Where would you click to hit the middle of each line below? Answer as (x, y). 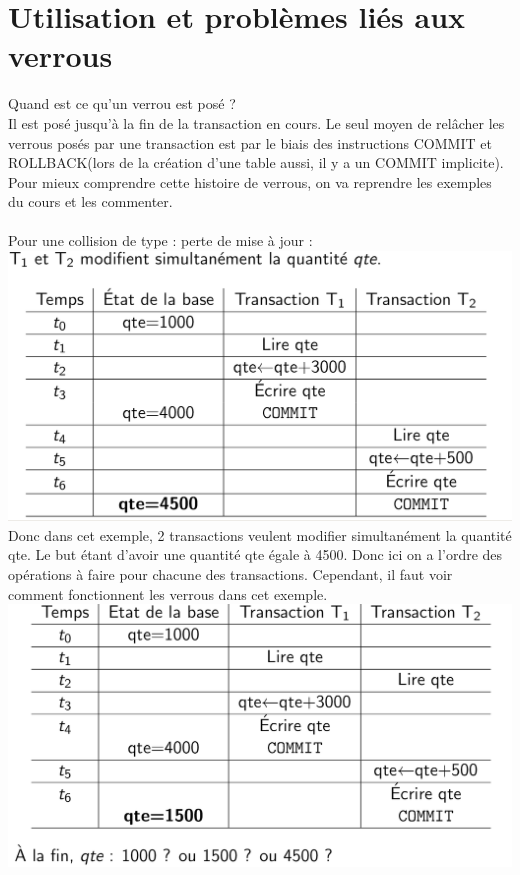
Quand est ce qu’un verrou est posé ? (122, 103)
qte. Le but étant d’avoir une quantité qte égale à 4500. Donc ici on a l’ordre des (255, 554)
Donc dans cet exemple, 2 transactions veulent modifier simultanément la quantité (260, 534)
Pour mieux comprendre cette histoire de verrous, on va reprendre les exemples (250, 181)
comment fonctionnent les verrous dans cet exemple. (168, 593)
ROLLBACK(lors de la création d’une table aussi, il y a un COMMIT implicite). (256, 162)
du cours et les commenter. (90, 201)
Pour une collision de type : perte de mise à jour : (160, 240)
